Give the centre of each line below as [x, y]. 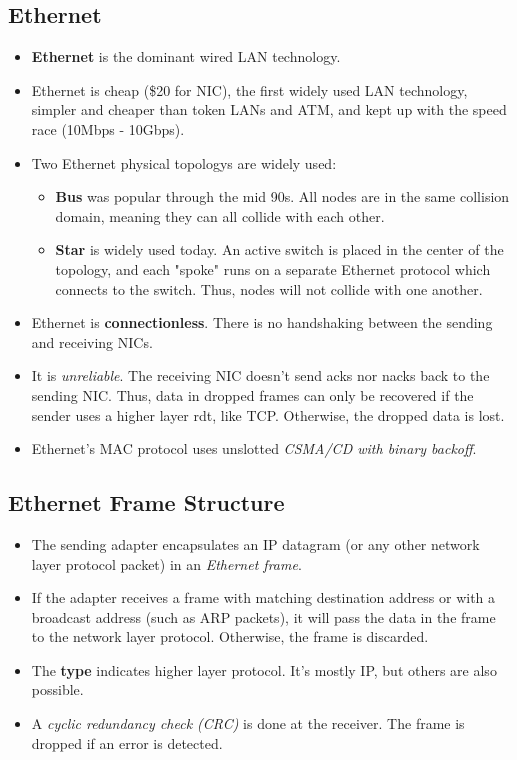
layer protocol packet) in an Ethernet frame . [166, 563]
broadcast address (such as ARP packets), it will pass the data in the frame [263, 616]
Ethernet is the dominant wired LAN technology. [186, 56]
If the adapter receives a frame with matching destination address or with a [263, 597]
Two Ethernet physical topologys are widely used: [184, 162]
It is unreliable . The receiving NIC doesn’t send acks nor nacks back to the [260, 375]
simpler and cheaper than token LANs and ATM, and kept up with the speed [269, 109]
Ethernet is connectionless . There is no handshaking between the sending [262, 322]
